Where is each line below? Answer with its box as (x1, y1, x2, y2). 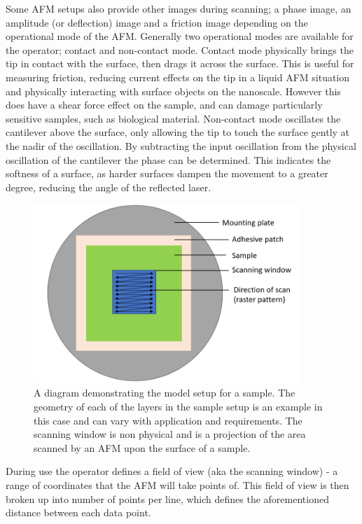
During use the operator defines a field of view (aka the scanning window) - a (6, 464, 338, 478)
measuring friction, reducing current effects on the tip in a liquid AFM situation (6, 69, 350, 84)
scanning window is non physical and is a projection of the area (34, 427, 306, 441)
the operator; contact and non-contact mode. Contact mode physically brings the (6, 42, 354, 57)
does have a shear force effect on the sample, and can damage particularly (6, 97, 323, 112)
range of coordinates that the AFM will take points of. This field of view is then (6, 477, 349, 492)
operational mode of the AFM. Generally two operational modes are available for (6, 29, 354, 43)
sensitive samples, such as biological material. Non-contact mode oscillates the (6, 111, 341, 125)
